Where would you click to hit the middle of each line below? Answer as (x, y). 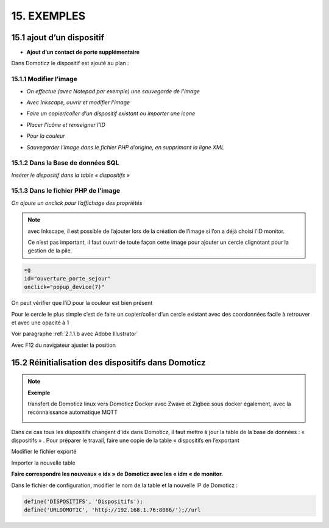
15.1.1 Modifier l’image (44, 79)
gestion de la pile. (50, 251)
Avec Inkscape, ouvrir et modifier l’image (78, 102)
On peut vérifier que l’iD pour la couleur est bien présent (82, 303)
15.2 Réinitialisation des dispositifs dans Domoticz (109, 362)
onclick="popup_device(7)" (64, 287)
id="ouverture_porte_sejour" (68, 278)
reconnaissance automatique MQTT (73, 412)
